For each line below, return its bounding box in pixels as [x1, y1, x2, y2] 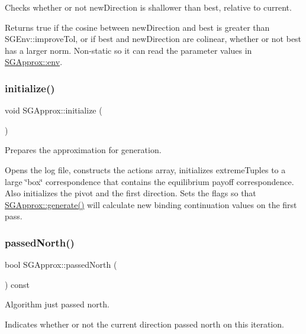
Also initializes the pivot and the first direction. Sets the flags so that [5, 187, 256, 199]
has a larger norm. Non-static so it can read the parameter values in [5, 44, 252, 56]
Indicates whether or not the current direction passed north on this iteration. [5, 317, 284, 330]
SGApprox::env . [5, 56, 63, 68]
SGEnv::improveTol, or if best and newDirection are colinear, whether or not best [5, 33, 302, 45]
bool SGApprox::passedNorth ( [5, 258, 117, 271]
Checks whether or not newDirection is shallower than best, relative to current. [5, 1, 292, 13]
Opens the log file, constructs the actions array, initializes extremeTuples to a [5, 163, 286, 176]
